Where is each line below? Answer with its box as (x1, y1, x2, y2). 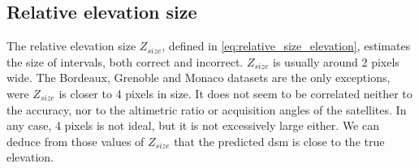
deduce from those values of (6, 132, 145, 149)
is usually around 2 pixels (273, 53, 400, 70)
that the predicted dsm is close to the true (174, 132, 385, 149)
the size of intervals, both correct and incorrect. (6, 53, 244, 70)
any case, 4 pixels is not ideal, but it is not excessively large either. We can (6, 117, 379, 134)
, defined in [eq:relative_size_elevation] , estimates (162, 37, 411, 54)
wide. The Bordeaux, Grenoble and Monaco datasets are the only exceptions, (6, 69, 391, 86)
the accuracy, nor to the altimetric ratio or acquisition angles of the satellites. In (6, 101, 407, 118)
